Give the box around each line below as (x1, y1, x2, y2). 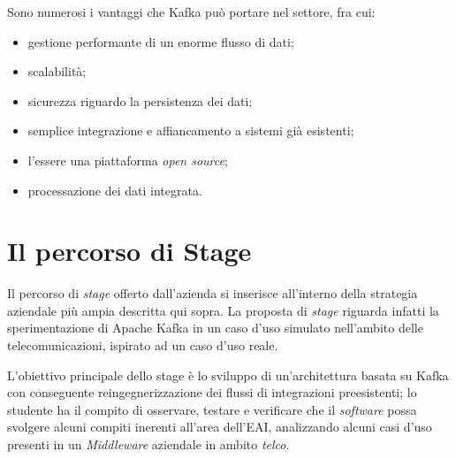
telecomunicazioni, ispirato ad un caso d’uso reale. (7, 336, 278, 355)
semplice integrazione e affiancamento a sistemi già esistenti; (27, 121, 354, 140)
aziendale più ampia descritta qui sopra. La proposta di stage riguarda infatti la (7, 301, 439, 319)
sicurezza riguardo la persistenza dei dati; (27, 91, 253, 110)
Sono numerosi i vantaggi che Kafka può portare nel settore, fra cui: (7, 3, 376, 20)
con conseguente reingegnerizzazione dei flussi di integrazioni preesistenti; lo (7, 383, 417, 402)
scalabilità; (27, 62, 87, 80)
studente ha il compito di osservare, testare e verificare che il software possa (7, 400, 417, 418)
